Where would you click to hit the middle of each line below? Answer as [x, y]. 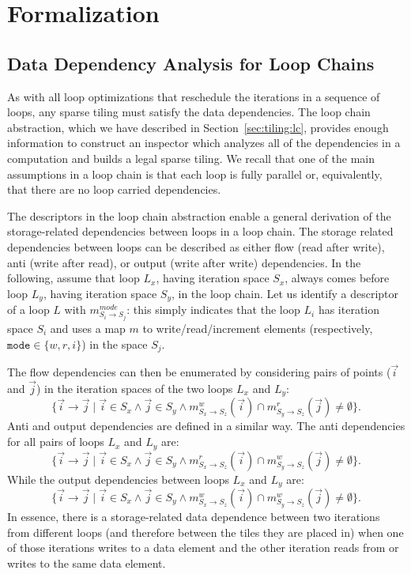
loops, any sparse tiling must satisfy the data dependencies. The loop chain [189, 112]
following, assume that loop [74, 278]
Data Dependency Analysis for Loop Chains [191, 63]
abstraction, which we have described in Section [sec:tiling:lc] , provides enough [198, 127]
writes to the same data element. [87, 563]
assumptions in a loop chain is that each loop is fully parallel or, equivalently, [195, 174]
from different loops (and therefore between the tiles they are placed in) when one [205, 532]
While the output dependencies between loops [118, 479]
